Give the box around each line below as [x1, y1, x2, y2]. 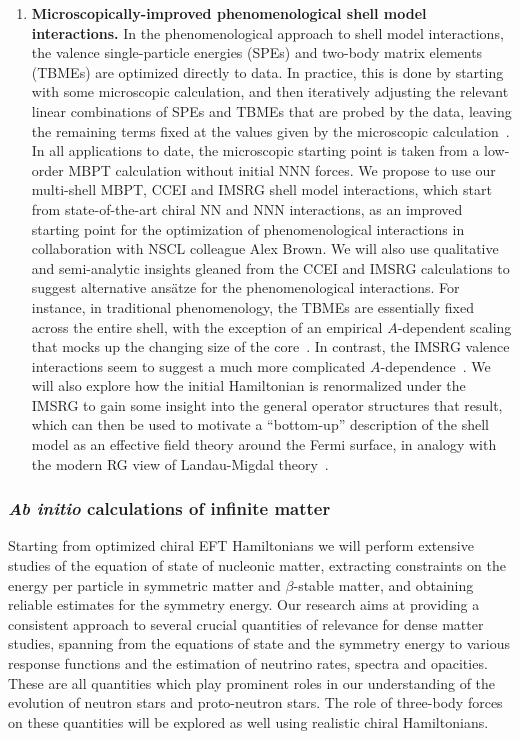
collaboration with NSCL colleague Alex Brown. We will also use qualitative [31, 238, 499, 259]
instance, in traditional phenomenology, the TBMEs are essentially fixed [31, 296, 474, 317]
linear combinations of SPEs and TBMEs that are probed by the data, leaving [31, 100, 512, 121]
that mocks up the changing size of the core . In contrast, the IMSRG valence [31, 336, 510, 357]
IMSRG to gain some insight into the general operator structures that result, [31, 394, 503, 415]
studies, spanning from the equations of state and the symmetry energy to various [8, 633, 510, 654]
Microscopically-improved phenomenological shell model [31, 3, 427, 23]
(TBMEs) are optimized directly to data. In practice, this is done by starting [31, 61, 504, 82]
